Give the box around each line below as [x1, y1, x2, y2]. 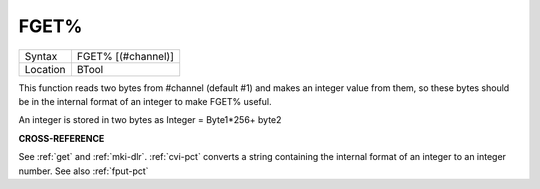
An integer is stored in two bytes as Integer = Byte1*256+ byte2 [18, 114, 282, 126]
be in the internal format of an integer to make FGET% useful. [18, 95, 272, 107]
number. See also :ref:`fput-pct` [18, 165, 149, 177]
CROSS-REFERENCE [18, 132, 105, 144]
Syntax [24, 49, 58, 63]
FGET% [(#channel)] [76, 49, 174, 63]
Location [24, 62, 66, 76]
